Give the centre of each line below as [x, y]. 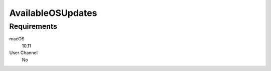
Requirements [33, 26]
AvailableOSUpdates [53, 13]
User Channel [23, 53]
